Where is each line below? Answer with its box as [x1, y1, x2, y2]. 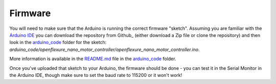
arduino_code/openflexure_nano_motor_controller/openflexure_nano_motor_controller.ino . [9, 46, 200, 53]
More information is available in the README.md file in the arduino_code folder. [9, 56, 176, 62]
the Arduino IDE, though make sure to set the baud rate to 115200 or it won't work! [9, 72, 182, 78]
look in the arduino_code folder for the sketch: [9, 39, 107, 46]
